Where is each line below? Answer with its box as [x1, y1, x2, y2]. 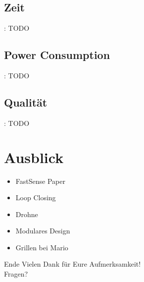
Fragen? [4, 269, 28, 279]
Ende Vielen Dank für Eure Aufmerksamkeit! [4, 259, 141, 269]
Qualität [4, 94, 48, 110]
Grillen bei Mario [15, 242, 68, 252]
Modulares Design [15, 226, 70, 236]
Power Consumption [4, 47, 110, 62]
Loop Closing [15, 192, 56, 203]
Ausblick [4, 147, 64, 167]
